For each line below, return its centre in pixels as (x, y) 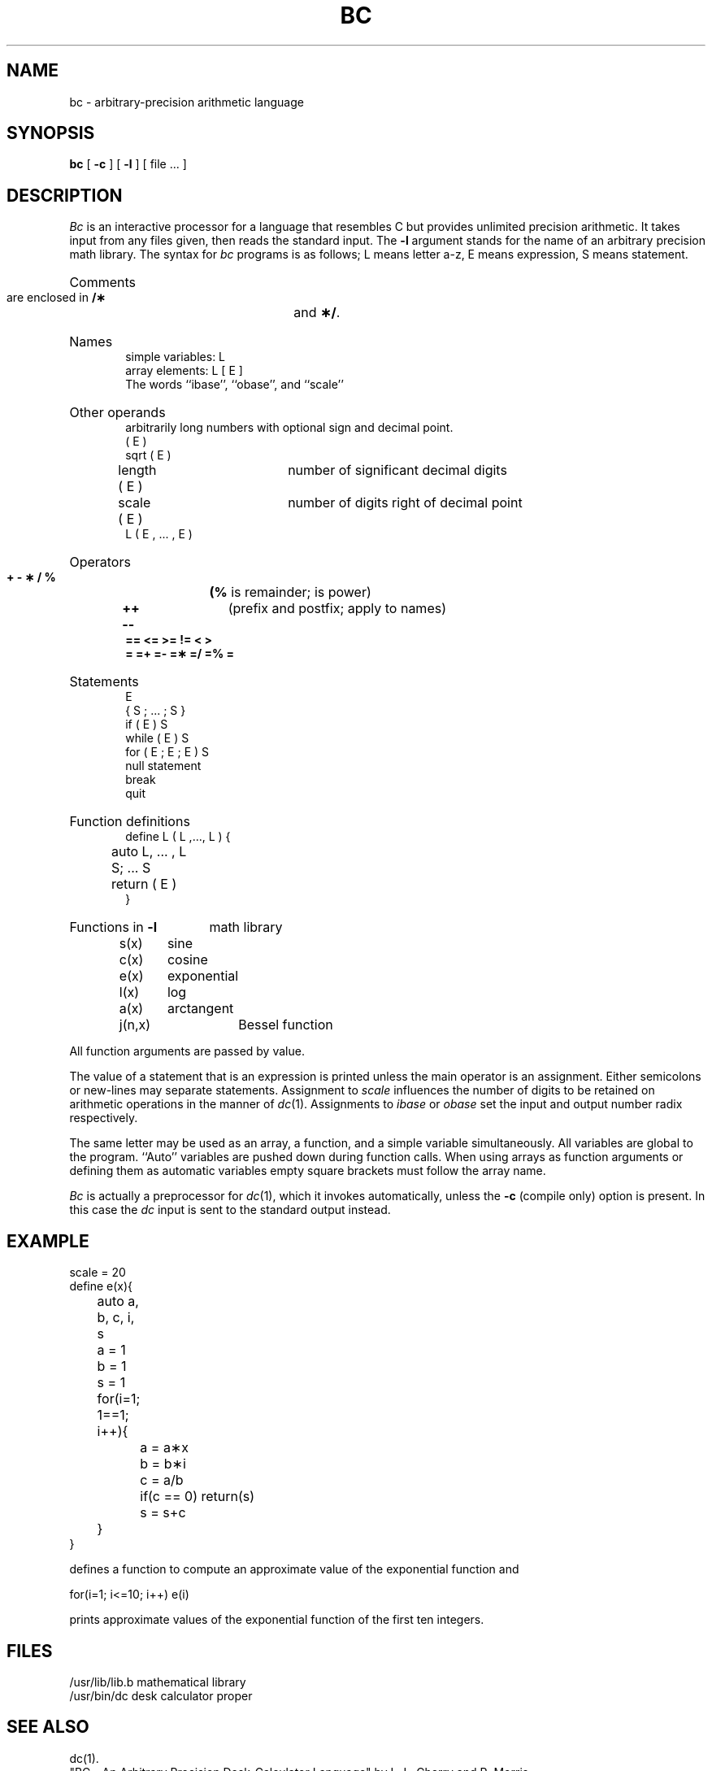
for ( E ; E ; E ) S (167, 752)
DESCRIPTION (65, 195)
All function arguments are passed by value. (187, 1051)
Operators (100, 562)
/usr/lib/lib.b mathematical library (158, 1682)
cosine (187, 960)
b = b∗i (163, 1464)
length (137, 470)
